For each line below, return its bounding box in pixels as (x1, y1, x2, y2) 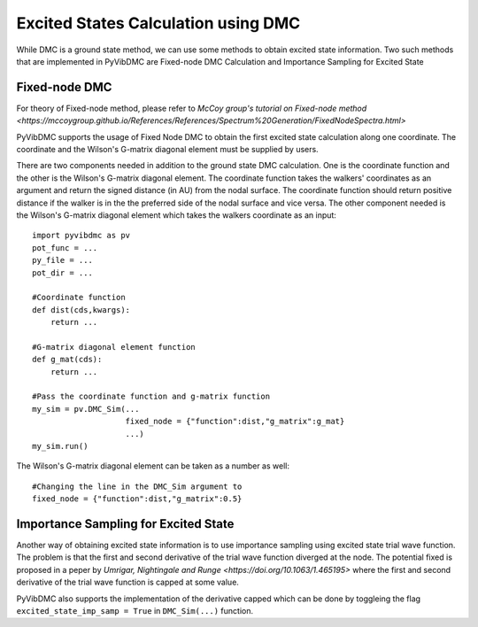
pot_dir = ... (32, 267, 93, 278)
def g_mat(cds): (32, 354, 103, 365)
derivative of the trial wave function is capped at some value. (16, 577, 239, 588)
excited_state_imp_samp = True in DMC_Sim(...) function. (16, 606, 254, 616)
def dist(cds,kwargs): (32, 305, 131, 314)
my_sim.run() (32, 441, 89, 451)
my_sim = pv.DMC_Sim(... (32, 404, 140, 414)
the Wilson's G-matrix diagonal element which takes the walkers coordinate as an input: (16, 209, 336, 221)
